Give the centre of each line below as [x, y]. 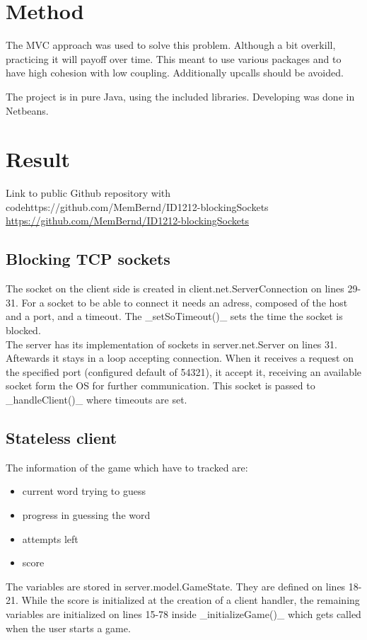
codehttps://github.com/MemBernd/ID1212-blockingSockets [137, 206]
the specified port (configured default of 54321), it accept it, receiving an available [184, 371]
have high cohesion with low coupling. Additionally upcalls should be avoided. [175, 73]
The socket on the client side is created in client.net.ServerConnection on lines [175, 288]
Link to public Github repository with [88, 193]
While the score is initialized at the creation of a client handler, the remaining [191, 600]
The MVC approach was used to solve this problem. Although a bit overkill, [171, 45]
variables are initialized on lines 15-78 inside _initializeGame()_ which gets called [183, 613]
